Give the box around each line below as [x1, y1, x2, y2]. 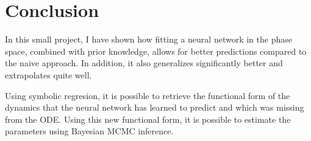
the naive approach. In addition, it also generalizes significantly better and [5, 57, 283, 69]
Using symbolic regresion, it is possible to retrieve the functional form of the [5, 89, 290, 101]
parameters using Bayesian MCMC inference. [5, 125, 174, 137]
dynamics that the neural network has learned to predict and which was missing [5, 101, 304, 114]
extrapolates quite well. [5, 68, 92, 81]
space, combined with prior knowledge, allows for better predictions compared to [5, 44, 307, 57]
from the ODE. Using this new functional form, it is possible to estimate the [5, 112, 291, 125]
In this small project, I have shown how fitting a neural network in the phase [5, 33, 292, 46]
